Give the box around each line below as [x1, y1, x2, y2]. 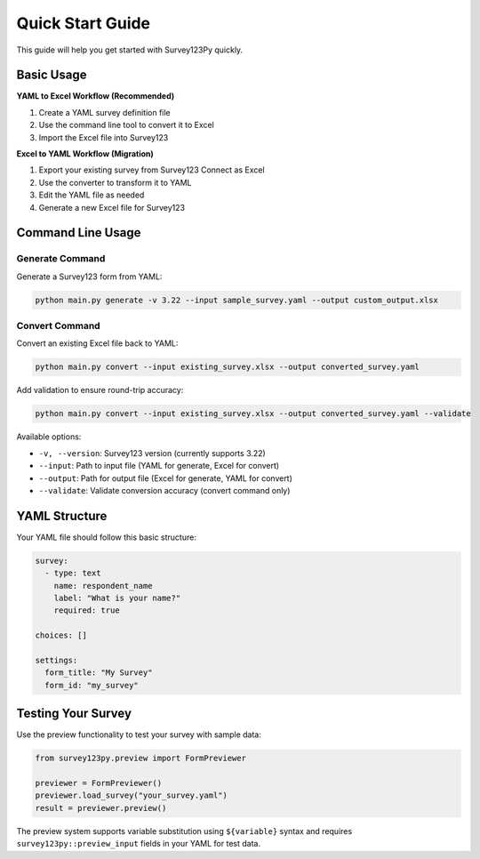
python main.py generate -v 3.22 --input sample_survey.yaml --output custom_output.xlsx [35, 294, 439, 305]
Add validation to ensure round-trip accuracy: [16, 385, 184, 396]
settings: [35, 654, 78, 665]
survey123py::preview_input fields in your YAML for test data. [16, 839, 261, 849]
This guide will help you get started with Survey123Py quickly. [16, 44, 244, 55]
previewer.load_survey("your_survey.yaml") [35, 791, 228, 800]
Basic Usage [16, 68, 87, 83]
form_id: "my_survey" [44, 680, 140, 690]
